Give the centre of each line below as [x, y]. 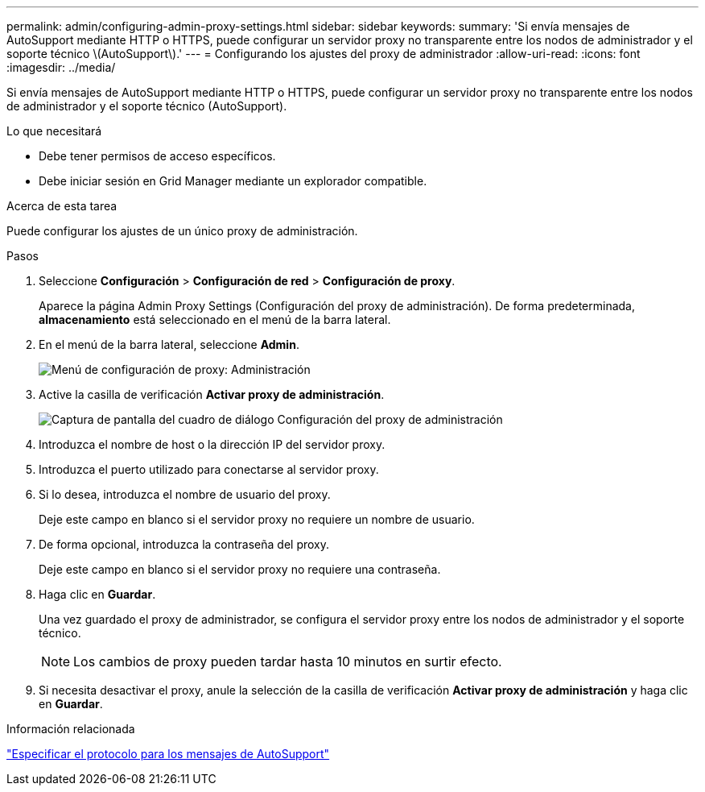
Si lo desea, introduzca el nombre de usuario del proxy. [185, 494]
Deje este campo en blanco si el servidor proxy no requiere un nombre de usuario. [257, 519]
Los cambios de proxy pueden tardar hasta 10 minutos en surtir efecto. [288, 661]
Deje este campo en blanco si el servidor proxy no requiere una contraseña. [240, 569]
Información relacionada [71, 729]
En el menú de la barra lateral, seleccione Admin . [169, 344]
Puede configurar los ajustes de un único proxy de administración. [182, 231]
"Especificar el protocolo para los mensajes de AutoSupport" [168, 754]
